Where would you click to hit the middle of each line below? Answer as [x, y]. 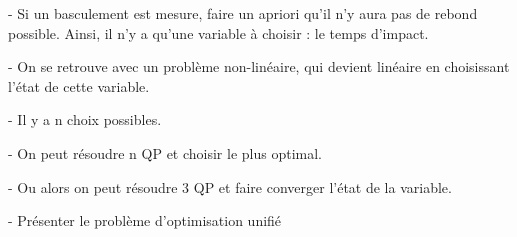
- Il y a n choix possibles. [85, 119]
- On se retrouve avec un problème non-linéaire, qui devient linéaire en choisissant [259, 66]
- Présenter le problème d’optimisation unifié [145, 220]
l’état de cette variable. [79, 85]
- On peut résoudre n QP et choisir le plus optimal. [165, 152]
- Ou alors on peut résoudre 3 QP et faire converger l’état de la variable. [230, 186]
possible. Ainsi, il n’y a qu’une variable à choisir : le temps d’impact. [218, 32]
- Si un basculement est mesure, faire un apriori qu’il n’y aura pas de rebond [243, 13]
